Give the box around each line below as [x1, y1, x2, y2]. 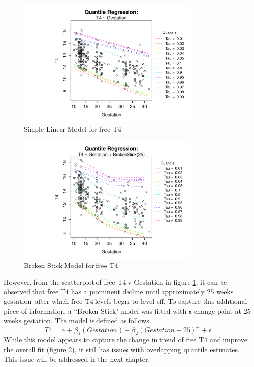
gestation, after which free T [4, 296, 90, 306]
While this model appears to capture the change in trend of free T [4, 334, 204, 344]
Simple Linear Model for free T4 [24, 123, 121, 133]
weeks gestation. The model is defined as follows [4, 315, 149, 326]
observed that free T [4, 286, 65, 297]
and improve [209, 334, 247, 344]
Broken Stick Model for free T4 [24, 260, 118, 270]
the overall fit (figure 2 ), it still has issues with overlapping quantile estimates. [4, 344, 240, 354]
